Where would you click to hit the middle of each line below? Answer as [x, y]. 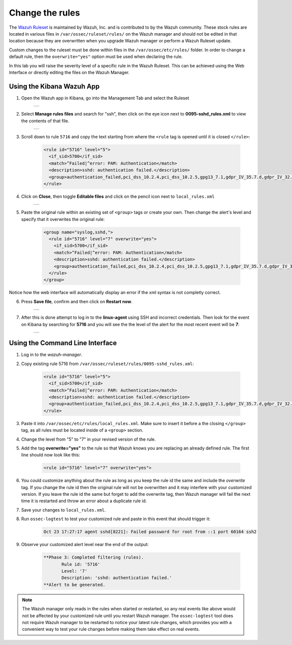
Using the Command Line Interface [63, 343]
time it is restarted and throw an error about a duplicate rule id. [84, 501]
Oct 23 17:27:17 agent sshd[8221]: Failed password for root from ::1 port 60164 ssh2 [150, 532]
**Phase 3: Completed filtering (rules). [94, 557]
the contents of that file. [45, 121]
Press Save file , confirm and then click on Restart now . [77, 301]
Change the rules [45, 13]
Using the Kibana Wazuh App [54, 86]
